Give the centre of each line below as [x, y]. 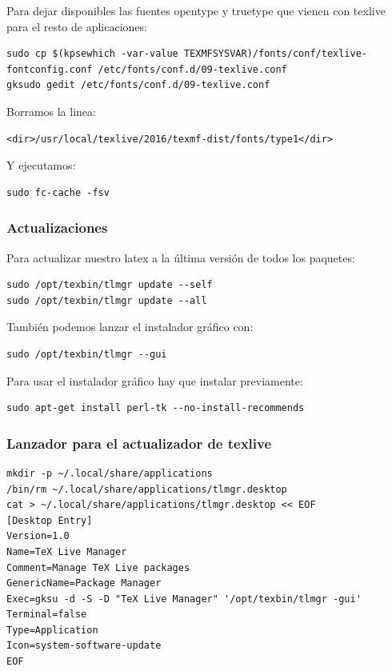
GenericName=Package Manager [84, 583]
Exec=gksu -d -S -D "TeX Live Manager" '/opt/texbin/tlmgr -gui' [184, 599]
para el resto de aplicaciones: [77, 26]
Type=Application [52, 630]
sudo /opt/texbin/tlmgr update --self [110, 285]
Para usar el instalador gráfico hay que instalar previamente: [155, 380]
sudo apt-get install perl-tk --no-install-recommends [156, 408]
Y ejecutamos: [41, 165]
